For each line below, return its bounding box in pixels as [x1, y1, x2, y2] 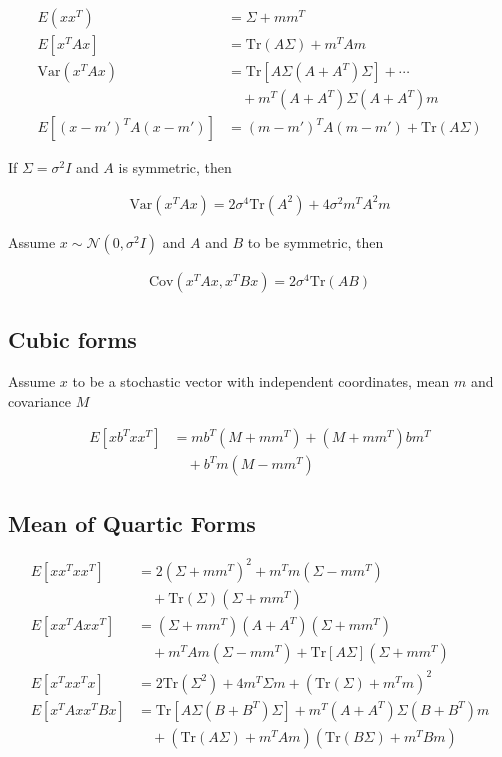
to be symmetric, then [247, 231, 384, 252]
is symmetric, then [118, 157, 232, 178]
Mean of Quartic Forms [8, 507, 256, 538]
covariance [8, 390, 72, 411]
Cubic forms [8, 324, 137, 355]
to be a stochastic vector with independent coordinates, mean [72, 371, 450, 392]
